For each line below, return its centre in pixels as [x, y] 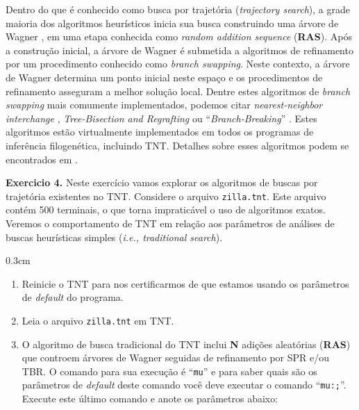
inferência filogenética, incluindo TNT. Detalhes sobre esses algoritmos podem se [177, 145]
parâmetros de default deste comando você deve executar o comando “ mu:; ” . [184, 385]
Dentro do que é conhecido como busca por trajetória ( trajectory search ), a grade [178, 9]
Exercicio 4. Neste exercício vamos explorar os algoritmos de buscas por [162, 182]
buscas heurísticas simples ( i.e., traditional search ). [114, 237]
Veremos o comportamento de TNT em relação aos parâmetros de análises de [170, 223]
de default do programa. [73, 297]
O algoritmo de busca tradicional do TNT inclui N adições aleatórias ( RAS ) [186, 344]
